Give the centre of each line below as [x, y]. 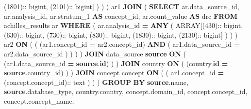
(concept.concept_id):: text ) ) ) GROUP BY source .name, [96, 82]
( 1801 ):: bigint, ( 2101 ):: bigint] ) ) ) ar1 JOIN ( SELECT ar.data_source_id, [122, 6]
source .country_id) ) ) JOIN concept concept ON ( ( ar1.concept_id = [114, 73]
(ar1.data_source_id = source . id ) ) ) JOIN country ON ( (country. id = [116, 63]
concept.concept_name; [39, 101]
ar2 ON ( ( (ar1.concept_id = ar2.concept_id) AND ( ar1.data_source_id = [122, 44]
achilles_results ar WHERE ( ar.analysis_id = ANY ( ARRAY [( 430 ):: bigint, [124, 25]
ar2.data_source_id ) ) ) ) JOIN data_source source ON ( [95, 53]
